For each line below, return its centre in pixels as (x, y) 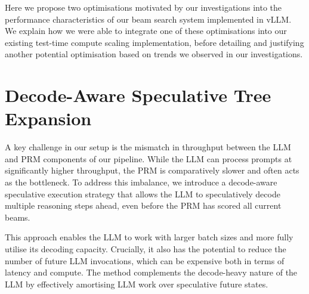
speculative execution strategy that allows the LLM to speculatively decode (143, 194)
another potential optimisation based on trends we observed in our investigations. (154, 54)
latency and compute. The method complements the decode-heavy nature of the (151, 272)
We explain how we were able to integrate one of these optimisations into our (146, 31)
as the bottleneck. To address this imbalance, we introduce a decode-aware (141, 182)
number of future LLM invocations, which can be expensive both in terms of (145, 260)
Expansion (48, 118)
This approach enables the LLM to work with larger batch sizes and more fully (149, 237)
